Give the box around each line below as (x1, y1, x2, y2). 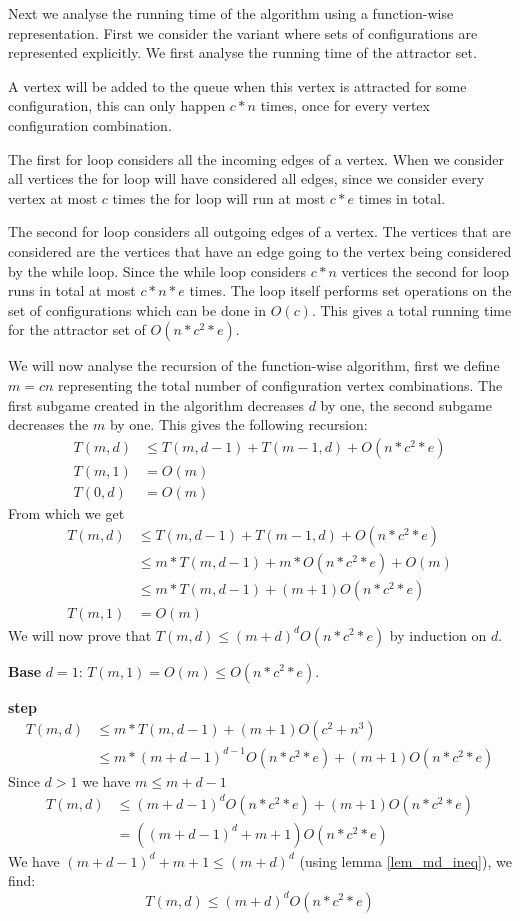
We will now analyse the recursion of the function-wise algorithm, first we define (8, 355, 500, 376)
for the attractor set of (8, 319, 146, 340)
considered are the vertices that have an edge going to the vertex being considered (8, 240, 512, 261)
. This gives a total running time (311, 299, 512, 320)
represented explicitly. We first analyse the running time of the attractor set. (8, 42, 477, 63)
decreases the (8, 414, 89, 435)
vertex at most (8, 187, 98, 208)
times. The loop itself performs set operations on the (189, 280, 512, 301)
